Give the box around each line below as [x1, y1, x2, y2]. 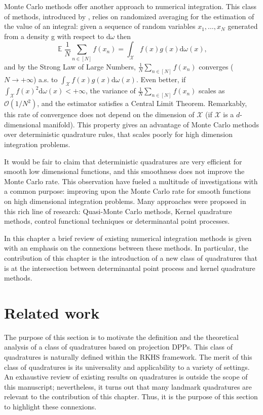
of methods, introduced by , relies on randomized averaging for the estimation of [4, 11, 254, 21]
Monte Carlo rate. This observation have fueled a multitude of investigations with [4, 176, 258, 186]
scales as [199, 85, 225, 96]
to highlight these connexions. [4, 401, 97, 411]
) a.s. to [33, 74, 58, 84]
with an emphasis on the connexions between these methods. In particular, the [4, 243, 248, 253]
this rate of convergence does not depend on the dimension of [4, 109, 195, 120]
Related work [4, 302, 100, 323]
